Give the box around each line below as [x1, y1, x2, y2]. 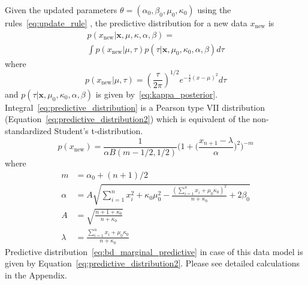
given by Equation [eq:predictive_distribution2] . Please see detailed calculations [5, 257, 300, 269]
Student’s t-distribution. [54, 124, 143, 137]
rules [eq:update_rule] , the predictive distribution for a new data [5, 17, 247, 29]
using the [197, 4, 231, 16]
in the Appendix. [5, 269, 67, 281]
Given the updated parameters [5, 4, 117, 16]
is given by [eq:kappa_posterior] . [95, 87, 218, 100]
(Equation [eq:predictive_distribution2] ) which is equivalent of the [5, 113, 250, 125]
